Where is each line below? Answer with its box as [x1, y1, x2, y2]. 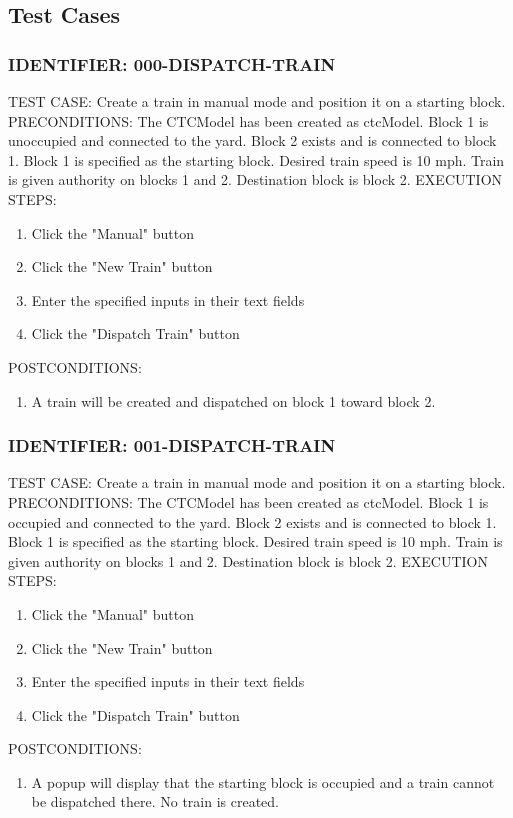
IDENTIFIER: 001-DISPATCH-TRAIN [8, 433, 336, 458]
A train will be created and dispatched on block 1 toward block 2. [31, 390, 436, 411]
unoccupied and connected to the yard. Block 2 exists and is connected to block [8, 130, 497, 151]
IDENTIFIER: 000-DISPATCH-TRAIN [8, 51, 336, 76]
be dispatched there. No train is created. [31, 791, 280, 812]
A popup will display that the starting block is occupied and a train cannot [31, 771, 495, 792]
